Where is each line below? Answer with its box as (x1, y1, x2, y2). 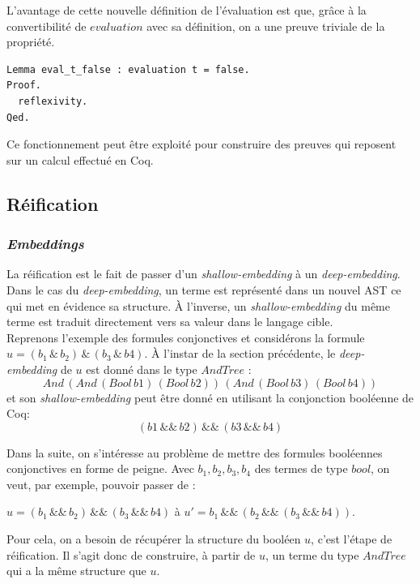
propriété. (6, 33, 55, 50)
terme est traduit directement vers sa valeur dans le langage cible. (6, 313, 333, 330)
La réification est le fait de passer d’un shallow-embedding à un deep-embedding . (6, 265, 401, 282)
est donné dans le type (86, 360, 197, 377)
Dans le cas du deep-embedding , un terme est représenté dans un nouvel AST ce (6, 281, 401, 298)
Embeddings (6, 234, 84, 254)
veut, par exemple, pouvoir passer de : (6, 475, 196, 492)
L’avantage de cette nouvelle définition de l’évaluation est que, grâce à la (6, 2, 367, 18)
